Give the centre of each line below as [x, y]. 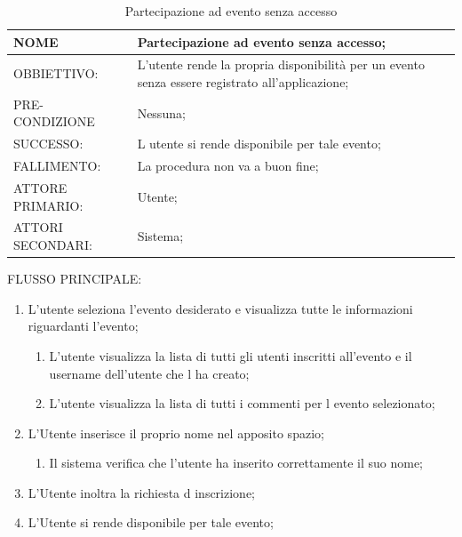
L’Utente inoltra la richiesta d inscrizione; [141, 492]
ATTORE [40, 188]
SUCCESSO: [48, 144]
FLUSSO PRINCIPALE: [75, 279]
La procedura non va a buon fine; [228, 166]
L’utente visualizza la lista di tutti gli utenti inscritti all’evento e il [231, 355]
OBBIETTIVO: [56, 73]
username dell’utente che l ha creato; [149, 373]
